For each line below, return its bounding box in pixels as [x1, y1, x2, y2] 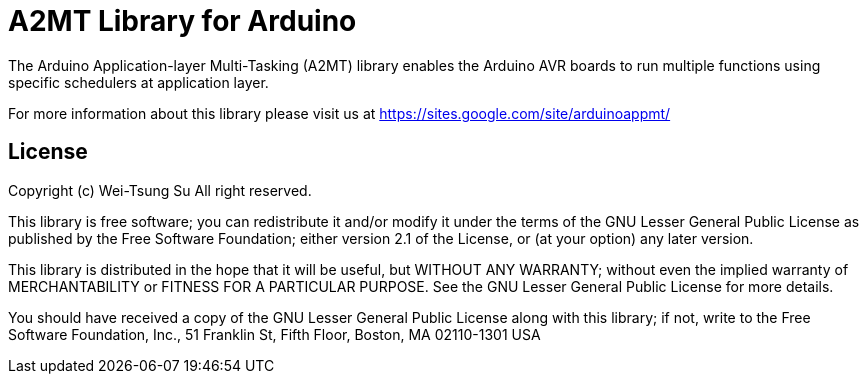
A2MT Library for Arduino [8, 4, 357, 38]
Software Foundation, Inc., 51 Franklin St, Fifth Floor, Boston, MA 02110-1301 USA [8, 325, 541, 343]
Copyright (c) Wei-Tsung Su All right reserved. [8, 181, 312, 199]
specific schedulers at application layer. [8, 73, 269, 91]
